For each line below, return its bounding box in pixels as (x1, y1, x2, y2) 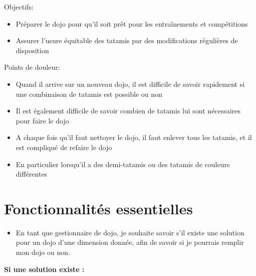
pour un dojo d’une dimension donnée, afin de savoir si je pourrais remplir (16, 237, 244, 247)
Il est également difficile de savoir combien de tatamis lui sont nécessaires (16, 105, 240, 116)
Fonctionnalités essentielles (4, 198, 193, 218)
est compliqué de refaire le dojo (16, 142, 112, 152)
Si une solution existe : (4, 263, 85, 274)
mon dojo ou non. (16, 247, 70, 257)
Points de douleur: (4, 62, 60, 72)
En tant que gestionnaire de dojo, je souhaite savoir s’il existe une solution (16, 227, 244, 237)
